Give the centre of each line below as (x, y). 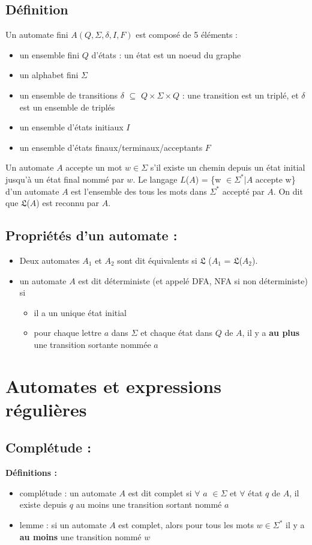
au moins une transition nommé (80, 536)
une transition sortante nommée (92, 344)
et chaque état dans (176, 333)
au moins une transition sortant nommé (149, 504)
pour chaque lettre (68, 333)
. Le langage (155, 179)
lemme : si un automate (63, 525)
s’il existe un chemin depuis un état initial (228, 167)
